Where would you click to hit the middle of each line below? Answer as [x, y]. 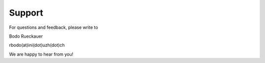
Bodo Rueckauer [26, 36]
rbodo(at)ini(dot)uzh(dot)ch [37, 45]
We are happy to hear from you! [41, 54]
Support [26, 13]
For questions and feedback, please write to [53, 27]
